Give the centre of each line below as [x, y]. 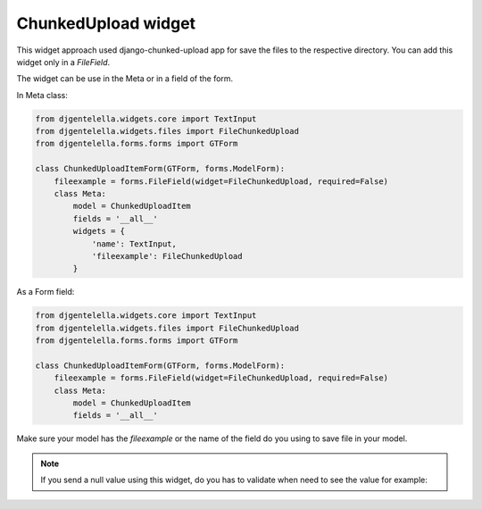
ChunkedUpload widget [106, 23]
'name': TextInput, [134, 244]
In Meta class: [42, 95]
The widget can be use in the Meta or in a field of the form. [125, 79]
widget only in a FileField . [63, 62]
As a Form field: [46, 292]
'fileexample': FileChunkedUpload [167, 256]
